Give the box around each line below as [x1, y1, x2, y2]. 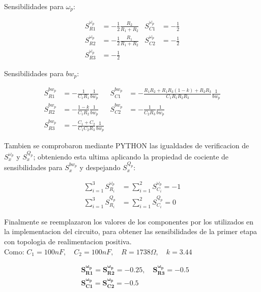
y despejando [79, 162, 121, 173]
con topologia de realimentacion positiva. [4, 236, 132, 247]
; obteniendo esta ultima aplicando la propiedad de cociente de [33, 151, 229, 161]
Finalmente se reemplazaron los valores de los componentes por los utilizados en [4, 216, 254, 226]
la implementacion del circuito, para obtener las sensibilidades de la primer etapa [4, 226, 257, 237]
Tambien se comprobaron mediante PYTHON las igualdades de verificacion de [4, 140, 249, 151]
